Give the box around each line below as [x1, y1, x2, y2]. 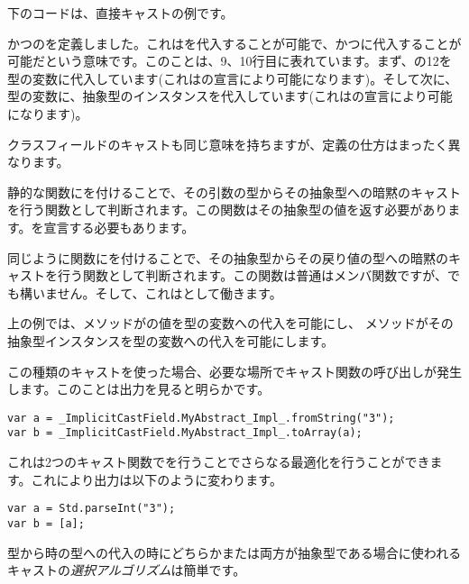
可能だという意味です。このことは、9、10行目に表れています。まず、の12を [7, 51, 452, 70]
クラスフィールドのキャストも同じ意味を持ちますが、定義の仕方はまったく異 [7, 134, 461, 153]
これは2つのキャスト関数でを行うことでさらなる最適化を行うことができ [7, 452, 430, 470]
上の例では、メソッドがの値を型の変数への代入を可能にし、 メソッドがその [7, 314, 454, 333]
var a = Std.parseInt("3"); [7, 502, 176, 516]
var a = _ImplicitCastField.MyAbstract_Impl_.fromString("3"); [7, 411, 395, 424]
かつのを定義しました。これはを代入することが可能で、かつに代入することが [7, 33, 462, 52]
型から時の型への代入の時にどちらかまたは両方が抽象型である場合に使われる [7, 543, 462, 561]
